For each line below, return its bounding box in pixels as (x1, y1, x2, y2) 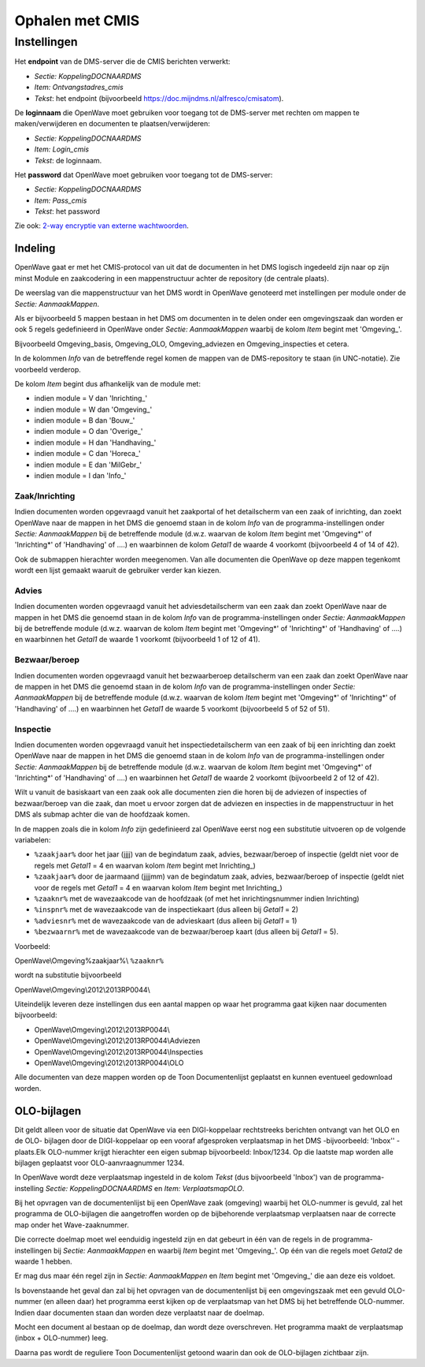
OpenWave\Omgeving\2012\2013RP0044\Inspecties (34, 1047, 204, 1056)
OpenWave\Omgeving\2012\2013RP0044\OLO (34, 1058, 184, 1068)
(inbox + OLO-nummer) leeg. (14, 1333, 109, 1343)
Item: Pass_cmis (34, 196, 87, 205)
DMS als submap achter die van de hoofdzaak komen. (14, 809, 190, 820)
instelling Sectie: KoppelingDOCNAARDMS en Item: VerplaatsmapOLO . (14, 1183, 245, 1193)
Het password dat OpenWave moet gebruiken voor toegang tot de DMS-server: (14, 170, 273, 179)
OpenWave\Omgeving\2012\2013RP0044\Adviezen (34, 1036, 201, 1045)
